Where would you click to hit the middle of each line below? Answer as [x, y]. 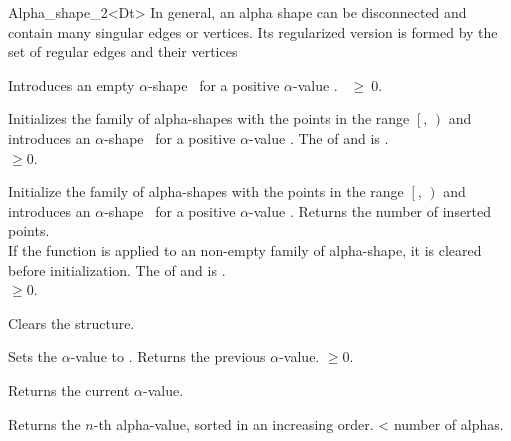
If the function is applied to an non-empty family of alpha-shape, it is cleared [245, 249]
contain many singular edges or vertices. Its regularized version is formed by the [253, 31]
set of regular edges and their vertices [123, 51]
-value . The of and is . [319, 137]
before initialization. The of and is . [117, 269]
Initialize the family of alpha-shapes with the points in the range [206, 191]
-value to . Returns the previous [168, 356]
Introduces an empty [71, 84]
